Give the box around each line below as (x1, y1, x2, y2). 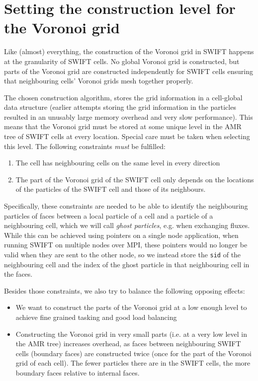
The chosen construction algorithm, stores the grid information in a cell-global (4, 92, 243, 102)
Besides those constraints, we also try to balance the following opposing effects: (4, 285, 245, 296)
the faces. (4, 269, 33, 279)
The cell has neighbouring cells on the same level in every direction (15, 157, 220, 168)
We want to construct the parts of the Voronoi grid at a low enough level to (15, 302, 247, 312)
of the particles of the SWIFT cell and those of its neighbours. (15, 184, 206, 194)
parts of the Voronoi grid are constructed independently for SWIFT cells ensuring (4, 66, 253, 76)
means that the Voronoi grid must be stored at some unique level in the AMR (4, 121, 242, 132)
